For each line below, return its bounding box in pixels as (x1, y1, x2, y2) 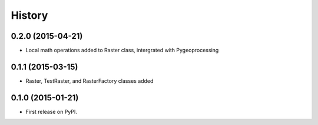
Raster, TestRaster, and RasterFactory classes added (25, 77, 154, 85)
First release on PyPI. (25, 108, 78, 115)
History (11, 9, 48, 22)
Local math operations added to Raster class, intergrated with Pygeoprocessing (25, 47, 219, 54)
